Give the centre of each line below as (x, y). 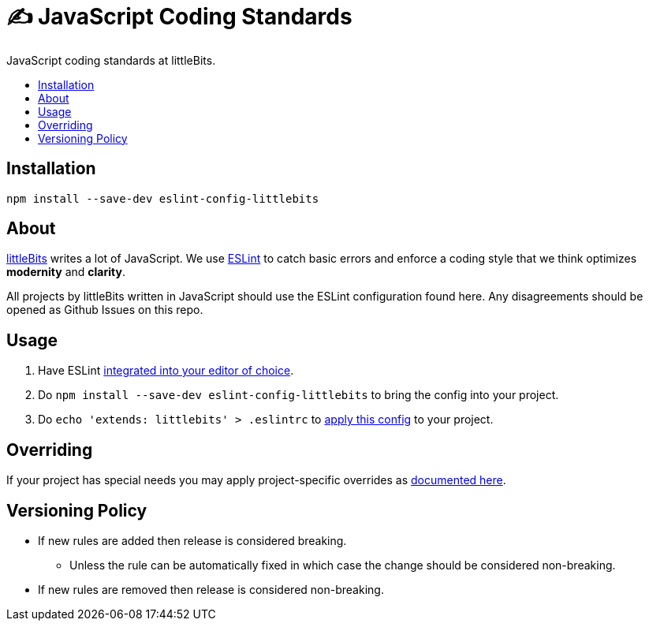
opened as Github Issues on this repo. (105, 310)
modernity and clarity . (66, 272)
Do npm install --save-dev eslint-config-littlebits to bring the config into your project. (298, 395)
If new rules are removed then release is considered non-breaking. (211, 589)
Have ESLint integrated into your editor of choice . (166, 371)
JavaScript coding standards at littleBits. (111, 60)
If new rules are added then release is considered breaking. (192, 540)
